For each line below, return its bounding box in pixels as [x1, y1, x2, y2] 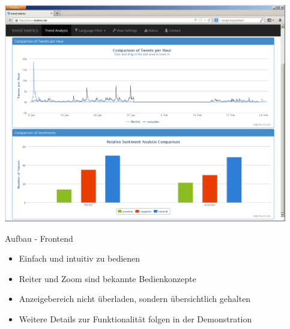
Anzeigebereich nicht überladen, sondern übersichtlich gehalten [19, 292, 251, 305]
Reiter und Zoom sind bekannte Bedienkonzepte [19, 272, 196, 284]
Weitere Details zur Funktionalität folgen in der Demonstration [19, 313, 252, 325]
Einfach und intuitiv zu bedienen [19, 252, 140, 265]
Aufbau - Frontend [5, 232, 73, 244]
